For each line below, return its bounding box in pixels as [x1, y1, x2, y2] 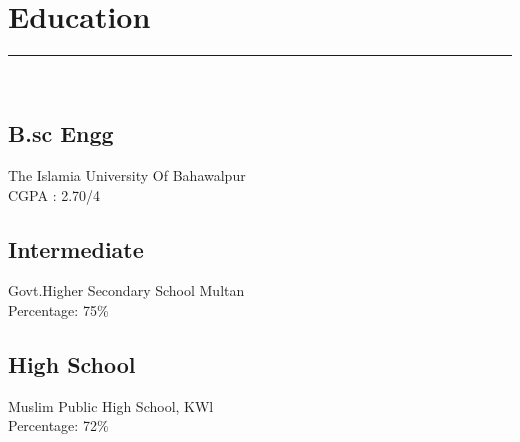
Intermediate [8, 233, 144, 264]
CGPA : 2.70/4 [8, 184, 101, 205]
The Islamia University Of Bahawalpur [8, 164, 246, 185]
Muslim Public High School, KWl [8, 395, 214, 416]
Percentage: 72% [8, 415, 109, 436]
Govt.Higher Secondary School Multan [8, 280, 245, 301]
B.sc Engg [8, 118, 114, 149]
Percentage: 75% [8, 299, 109, 320]
